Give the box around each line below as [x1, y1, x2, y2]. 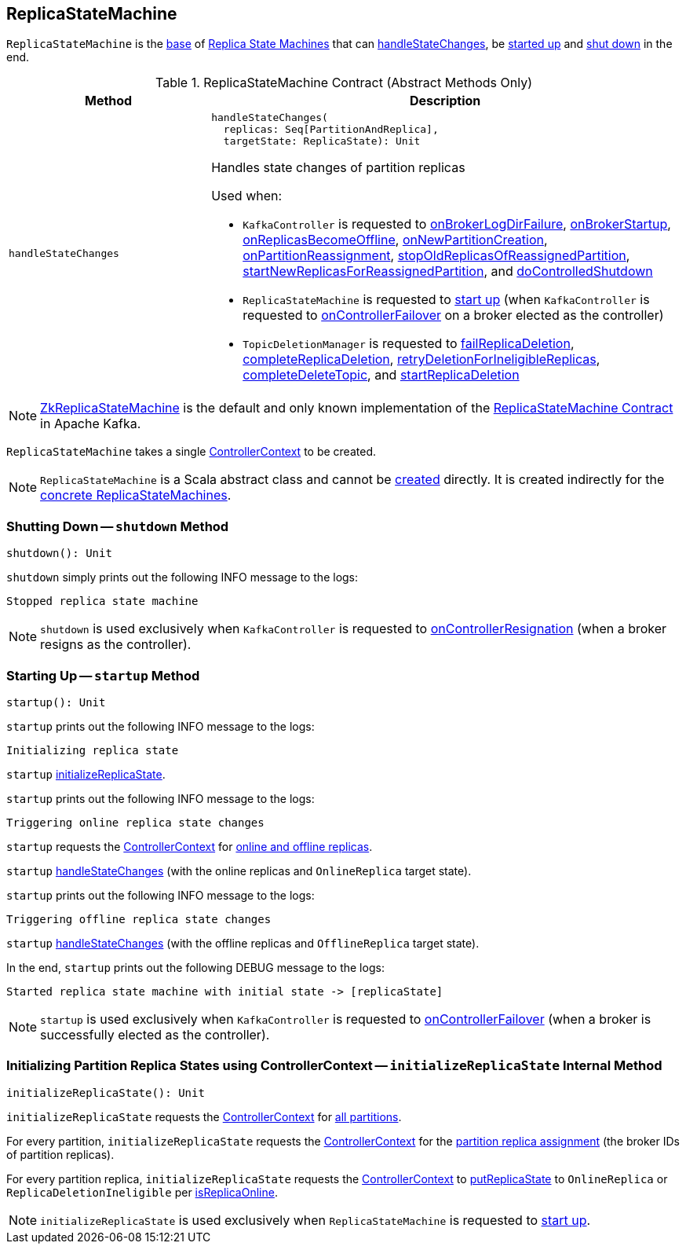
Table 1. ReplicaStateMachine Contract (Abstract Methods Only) [155, 75, 532, 91]
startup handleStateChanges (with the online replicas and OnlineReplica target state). [6, 863, 472, 878]
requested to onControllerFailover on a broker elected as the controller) [243, 307, 664, 324]
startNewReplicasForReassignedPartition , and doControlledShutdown [243, 263, 653, 280]
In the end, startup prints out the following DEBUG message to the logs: [6, 960, 385, 974]
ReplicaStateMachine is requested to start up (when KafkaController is [243, 291, 650, 308]
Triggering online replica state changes [6, 816, 265, 829]
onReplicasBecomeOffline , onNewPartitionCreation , [243, 232, 548, 248]
